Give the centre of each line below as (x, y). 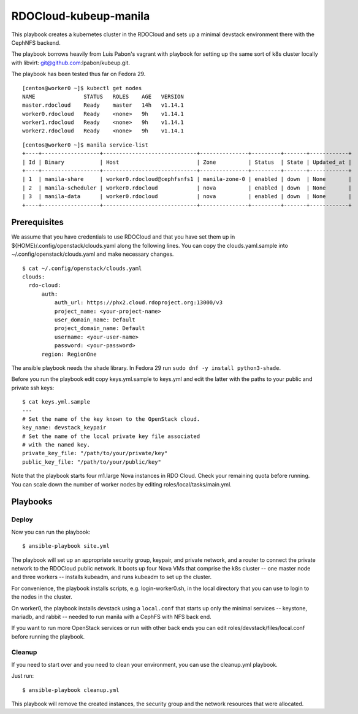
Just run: (23, 676)
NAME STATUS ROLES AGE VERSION (103, 96)
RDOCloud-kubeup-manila (81, 16)
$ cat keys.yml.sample (56, 402)
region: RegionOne (69, 354)
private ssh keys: (33, 388)
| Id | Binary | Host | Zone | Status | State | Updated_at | (187, 162)
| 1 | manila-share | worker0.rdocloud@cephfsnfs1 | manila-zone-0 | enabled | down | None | (187, 179)
